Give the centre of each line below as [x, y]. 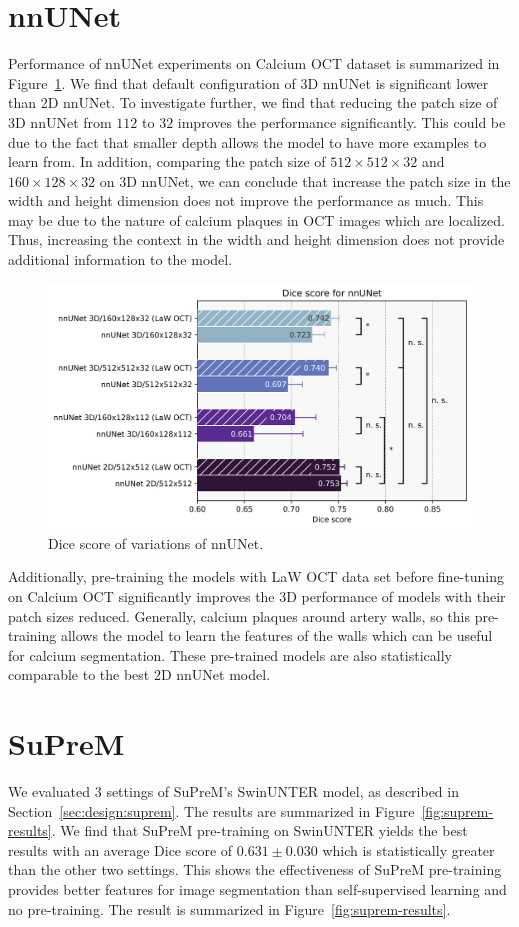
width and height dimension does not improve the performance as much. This [246, 200]
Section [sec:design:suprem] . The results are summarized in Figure [211, 810]
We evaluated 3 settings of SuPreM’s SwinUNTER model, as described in [233, 791]
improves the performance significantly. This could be [341, 121]
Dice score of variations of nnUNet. [156, 542]
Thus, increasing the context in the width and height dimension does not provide [256, 239]
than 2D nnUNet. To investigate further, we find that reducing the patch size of [253, 102]
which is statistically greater [408, 849]
